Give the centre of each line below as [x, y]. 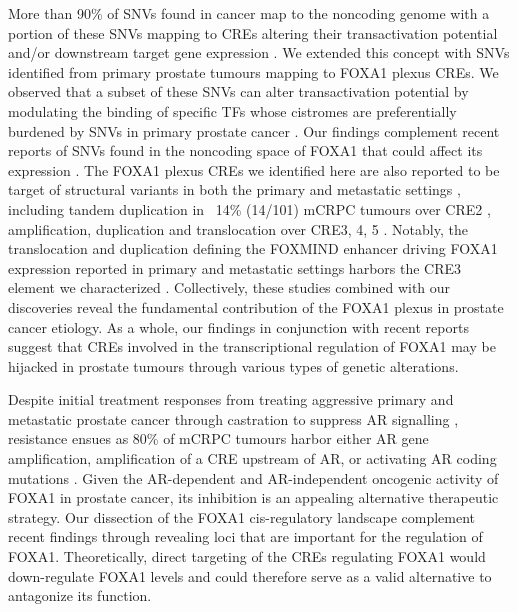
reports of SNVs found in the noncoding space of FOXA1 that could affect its [245, 150]
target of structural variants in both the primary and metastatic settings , [234, 189]
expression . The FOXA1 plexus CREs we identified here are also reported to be [254, 169]
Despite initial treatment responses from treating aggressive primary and [231, 399]
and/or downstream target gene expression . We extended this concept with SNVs [259, 52]
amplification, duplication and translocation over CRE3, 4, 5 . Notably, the [238, 228]
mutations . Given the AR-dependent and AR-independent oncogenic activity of [253, 477]
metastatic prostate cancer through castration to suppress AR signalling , [233, 418]
